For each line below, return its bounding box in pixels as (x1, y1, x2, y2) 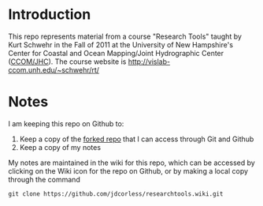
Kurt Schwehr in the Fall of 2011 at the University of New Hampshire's (8, 39, 234, 49)
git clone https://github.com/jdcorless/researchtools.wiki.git (8, 189, 224, 198)
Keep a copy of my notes (19, 142, 101, 152)
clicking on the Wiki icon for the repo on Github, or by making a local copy (8, 166, 249, 175)
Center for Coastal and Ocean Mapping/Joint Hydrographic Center (8, 48, 224, 58)
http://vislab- (128, 57, 171, 66)
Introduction (8, 6, 91, 24)
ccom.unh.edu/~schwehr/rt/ (8, 65, 100, 74)
